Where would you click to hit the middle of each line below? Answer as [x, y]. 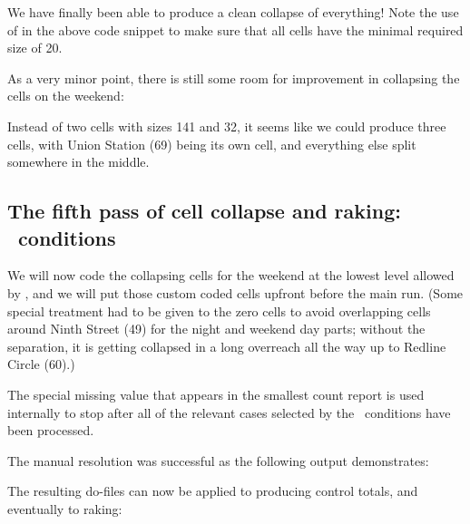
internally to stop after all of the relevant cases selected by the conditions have [229, 412]
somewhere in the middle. [78, 162]
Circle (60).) [41, 364]
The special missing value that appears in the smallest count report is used [216, 394]
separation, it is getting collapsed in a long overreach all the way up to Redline [227, 346]
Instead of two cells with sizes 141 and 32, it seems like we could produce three [227, 126]
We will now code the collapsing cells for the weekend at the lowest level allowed [231, 275]
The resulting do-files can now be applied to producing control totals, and [213, 491]
